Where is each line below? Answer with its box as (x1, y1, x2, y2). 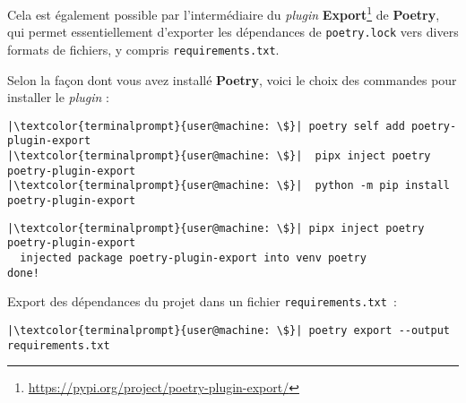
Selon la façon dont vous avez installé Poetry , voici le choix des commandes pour (7, 70, 457, 89)
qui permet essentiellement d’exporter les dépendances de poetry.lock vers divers (7, 22, 459, 41)
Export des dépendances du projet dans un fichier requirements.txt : (7, 292, 397, 311)
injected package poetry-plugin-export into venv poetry (20, 252, 367, 264)
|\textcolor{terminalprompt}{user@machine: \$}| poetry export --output (7, 323, 450, 337)
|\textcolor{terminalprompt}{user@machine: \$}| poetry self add (7, 119, 405, 133)
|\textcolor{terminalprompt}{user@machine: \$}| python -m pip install (7, 179, 450, 193)
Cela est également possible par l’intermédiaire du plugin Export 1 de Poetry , (7, 3, 440, 23)
